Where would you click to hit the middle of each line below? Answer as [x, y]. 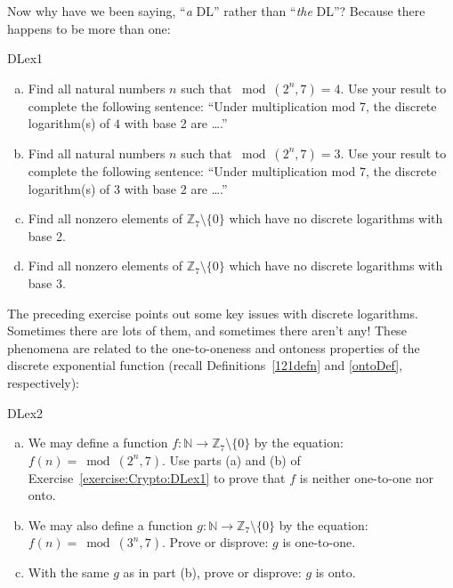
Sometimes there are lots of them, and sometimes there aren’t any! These [207, 330]
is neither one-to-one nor [366, 477]
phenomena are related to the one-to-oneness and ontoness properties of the [214, 347]
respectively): [44, 382]
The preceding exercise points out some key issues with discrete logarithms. [213, 313]
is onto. [336, 572]
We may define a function [98, 443]
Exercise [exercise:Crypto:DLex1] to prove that [157, 477]
